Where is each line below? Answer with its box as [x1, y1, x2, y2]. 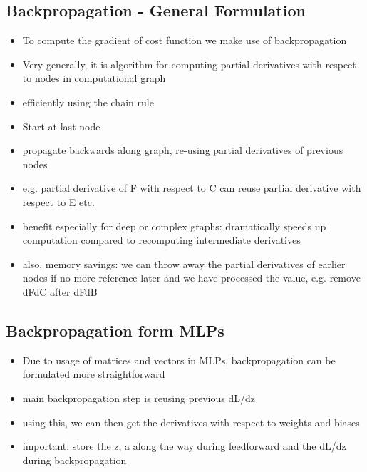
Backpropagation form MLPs [6, 319, 224, 341]
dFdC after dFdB [22, 284, 98, 299]
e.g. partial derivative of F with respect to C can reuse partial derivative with [22, 180, 361, 195]
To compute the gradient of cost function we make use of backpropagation [22, 33, 347, 48]
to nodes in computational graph [22, 71, 166, 86]
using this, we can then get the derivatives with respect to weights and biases [22, 414, 360, 429]
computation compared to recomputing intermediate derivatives [22, 232, 301, 247]
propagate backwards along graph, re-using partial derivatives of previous [22, 143, 343, 158]
